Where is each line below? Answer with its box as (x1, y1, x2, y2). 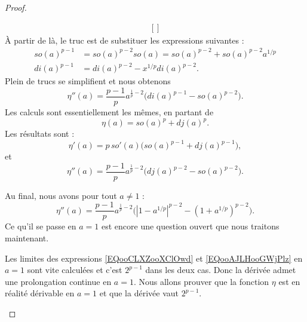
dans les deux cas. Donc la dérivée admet (145, 263, 296, 276)
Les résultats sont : (5, 127, 75, 140)
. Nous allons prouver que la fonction (133, 275, 269, 287)
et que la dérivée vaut (99, 287, 179, 299)
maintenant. (5, 232, 49, 244)
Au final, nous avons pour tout (5, 189, 117, 201)
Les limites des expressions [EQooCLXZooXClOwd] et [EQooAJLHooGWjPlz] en (5, 252, 303, 264)
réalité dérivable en (5, 287, 75, 299)
